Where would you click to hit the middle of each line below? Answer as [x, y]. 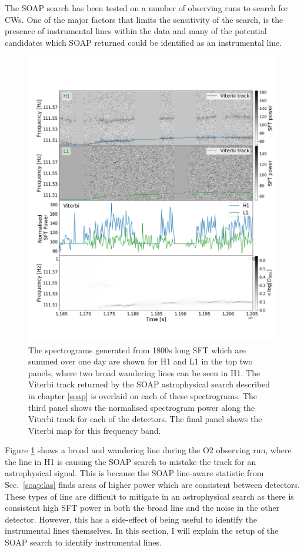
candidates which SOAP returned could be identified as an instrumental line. [143, 42]
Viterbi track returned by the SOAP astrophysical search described [149, 384]
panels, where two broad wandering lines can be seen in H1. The [144, 372]
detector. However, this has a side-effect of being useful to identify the [131, 519]
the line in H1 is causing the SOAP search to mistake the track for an [131, 461]
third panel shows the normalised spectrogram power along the [142, 407]
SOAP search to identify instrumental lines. [83, 542]
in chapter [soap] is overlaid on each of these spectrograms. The [143, 395]
